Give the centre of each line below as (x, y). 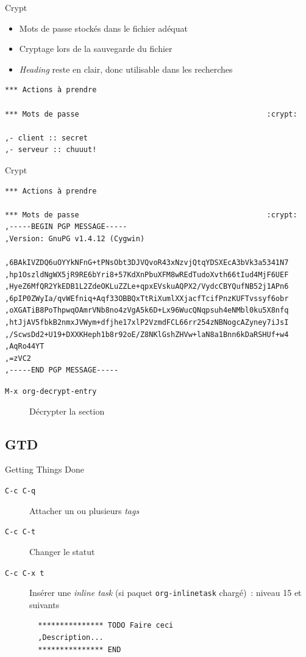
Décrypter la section (67, 411)
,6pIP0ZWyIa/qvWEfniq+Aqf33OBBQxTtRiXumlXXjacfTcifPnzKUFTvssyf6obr (147, 298)
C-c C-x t (25, 573)
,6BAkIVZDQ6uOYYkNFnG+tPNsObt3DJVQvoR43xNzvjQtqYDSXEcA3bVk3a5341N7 (147, 263)
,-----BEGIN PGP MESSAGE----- (66, 227)
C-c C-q (20, 491)
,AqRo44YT (25, 347)
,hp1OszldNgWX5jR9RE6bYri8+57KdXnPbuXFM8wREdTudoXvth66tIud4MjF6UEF (147, 274)
